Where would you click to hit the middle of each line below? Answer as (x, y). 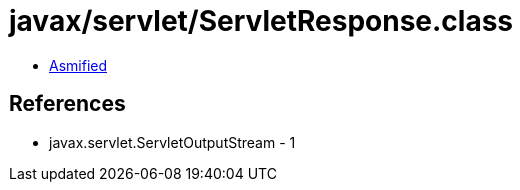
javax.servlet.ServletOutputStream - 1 (172, 142)
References (67, 104)
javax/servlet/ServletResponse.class (261, 21)
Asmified (78, 65)
